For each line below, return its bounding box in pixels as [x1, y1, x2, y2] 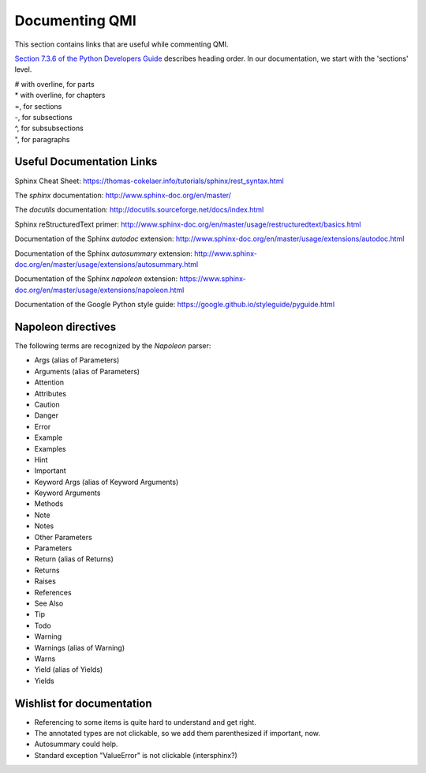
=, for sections [14, 101, 62, 111]
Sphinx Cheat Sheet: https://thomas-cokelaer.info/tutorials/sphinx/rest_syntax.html [14, 176, 284, 186]
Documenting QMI [14, 12, 137, 29]
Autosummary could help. [34, 739, 118, 749]
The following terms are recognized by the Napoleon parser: [14, 341, 211, 351]
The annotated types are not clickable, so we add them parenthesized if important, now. [34, 729, 321, 738]
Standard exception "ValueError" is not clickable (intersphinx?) [34, 750, 238, 760]
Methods [34, 499, 64, 508]
